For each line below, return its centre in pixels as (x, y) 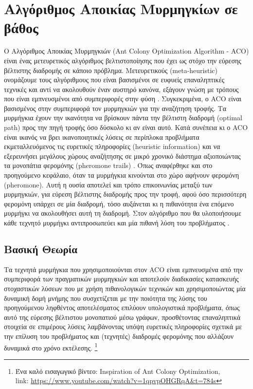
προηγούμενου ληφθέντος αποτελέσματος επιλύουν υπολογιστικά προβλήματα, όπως (122, 307)
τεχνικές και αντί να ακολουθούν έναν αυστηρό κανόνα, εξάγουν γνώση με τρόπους (121, 89)
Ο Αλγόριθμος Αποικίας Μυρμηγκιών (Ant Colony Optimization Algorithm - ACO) (126, 51)
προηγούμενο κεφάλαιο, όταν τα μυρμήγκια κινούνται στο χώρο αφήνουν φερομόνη (121, 175)
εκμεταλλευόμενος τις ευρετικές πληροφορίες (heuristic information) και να (112, 146)
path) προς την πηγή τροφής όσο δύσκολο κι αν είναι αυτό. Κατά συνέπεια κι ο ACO (126, 127)
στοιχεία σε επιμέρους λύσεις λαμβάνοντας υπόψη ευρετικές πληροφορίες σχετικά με (123, 326)
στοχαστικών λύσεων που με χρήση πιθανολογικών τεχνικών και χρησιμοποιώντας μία (125, 288)
